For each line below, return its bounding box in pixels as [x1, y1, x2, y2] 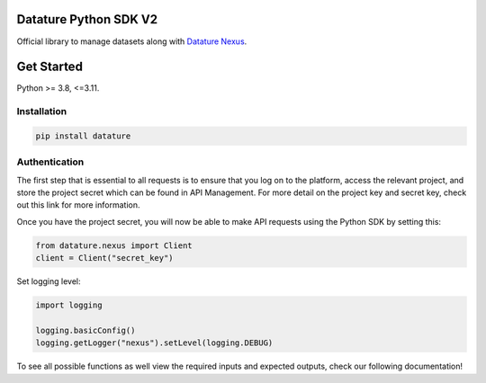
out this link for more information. [16, 200, 140, 210]
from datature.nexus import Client [35, 240, 193, 251]
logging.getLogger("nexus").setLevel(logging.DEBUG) [35, 338, 274, 348]
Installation [16, 105, 67, 118]
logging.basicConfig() [35, 325, 136, 335]
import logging [35, 300, 103, 310]
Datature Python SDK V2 [16, 12, 157, 27]
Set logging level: [16, 276, 81, 287]
